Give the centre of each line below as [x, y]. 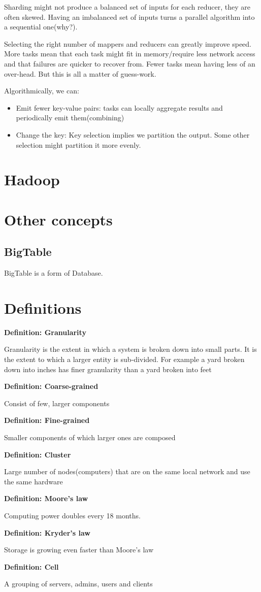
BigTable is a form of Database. [54, 273]
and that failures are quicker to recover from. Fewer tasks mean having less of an [130, 63]
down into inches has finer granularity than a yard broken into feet [108, 369]
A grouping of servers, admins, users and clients [78, 584]
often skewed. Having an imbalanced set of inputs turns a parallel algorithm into [129, 17]
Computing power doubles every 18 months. [72, 515]
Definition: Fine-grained [47, 420]
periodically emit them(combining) [70, 118]
